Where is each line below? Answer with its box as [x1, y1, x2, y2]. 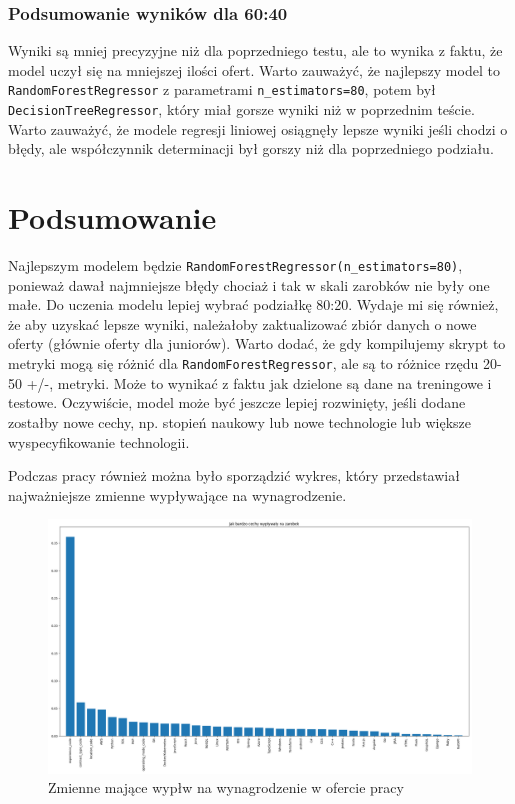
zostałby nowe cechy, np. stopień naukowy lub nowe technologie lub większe [8, 411, 472, 432]
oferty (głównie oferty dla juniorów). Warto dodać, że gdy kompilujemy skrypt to [8, 333, 506, 354]
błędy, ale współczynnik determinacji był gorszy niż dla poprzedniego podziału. [8, 138, 494, 159]
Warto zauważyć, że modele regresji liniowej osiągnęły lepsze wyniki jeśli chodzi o [8, 118, 508, 139]
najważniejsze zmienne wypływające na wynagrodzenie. [8, 484, 347, 505]
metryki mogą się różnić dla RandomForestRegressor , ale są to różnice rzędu [8, 353, 479, 374]
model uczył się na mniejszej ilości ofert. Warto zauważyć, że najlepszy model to [8, 59, 500, 80]
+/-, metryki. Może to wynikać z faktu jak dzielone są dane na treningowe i [26, 372, 492, 393]
